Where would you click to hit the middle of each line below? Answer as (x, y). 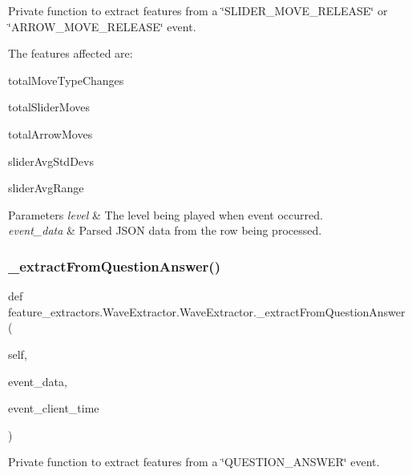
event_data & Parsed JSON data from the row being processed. (165, 230)
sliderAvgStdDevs (51, 161)
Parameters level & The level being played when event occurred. (166, 214)
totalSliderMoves (49, 107)
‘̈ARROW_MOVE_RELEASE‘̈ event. (102, 26)
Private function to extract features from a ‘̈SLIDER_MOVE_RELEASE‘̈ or (198, 10)
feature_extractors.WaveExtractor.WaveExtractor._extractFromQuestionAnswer (207, 311)
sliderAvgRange (46, 188)
